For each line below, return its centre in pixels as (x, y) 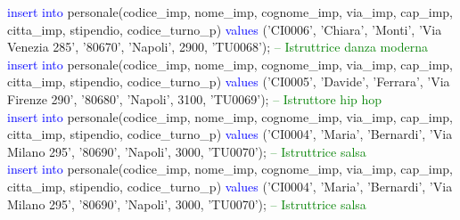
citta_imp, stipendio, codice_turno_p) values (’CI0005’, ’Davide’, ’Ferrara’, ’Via (229, 81)
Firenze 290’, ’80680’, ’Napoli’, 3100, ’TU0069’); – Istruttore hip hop (195, 98)
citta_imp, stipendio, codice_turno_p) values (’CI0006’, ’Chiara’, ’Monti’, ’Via (225, 29)
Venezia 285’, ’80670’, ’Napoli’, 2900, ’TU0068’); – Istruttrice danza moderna (218, 47)
